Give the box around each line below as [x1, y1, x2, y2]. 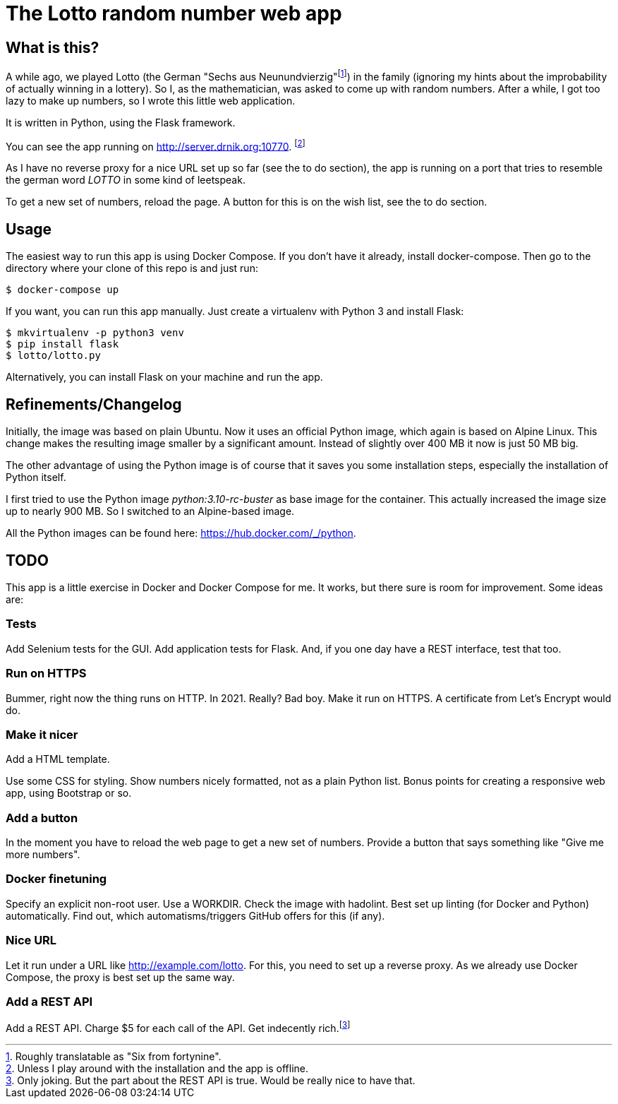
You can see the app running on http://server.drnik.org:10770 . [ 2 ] [6, 138, 305, 153]
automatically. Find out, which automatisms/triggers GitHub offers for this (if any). [6, 909, 385, 922]
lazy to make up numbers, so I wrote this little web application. [6, 94, 296, 107]
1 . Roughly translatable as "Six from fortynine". [6, 1050, 222, 1062]
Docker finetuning [6, 872, 107, 886]
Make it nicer [6, 727, 78, 742]
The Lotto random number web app [6, 1, 342, 25]
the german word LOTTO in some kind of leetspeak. [6, 174, 246, 186]
